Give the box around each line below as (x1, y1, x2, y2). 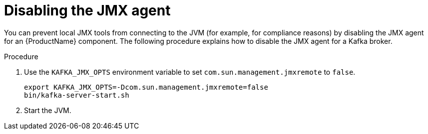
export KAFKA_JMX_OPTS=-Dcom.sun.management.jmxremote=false (24, 83, 268, 91)
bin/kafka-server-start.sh (24, 91, 129, 99)
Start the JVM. (24, 106, 71, 115)
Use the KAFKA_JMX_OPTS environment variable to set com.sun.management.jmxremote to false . (24, 67, 356, 76)
